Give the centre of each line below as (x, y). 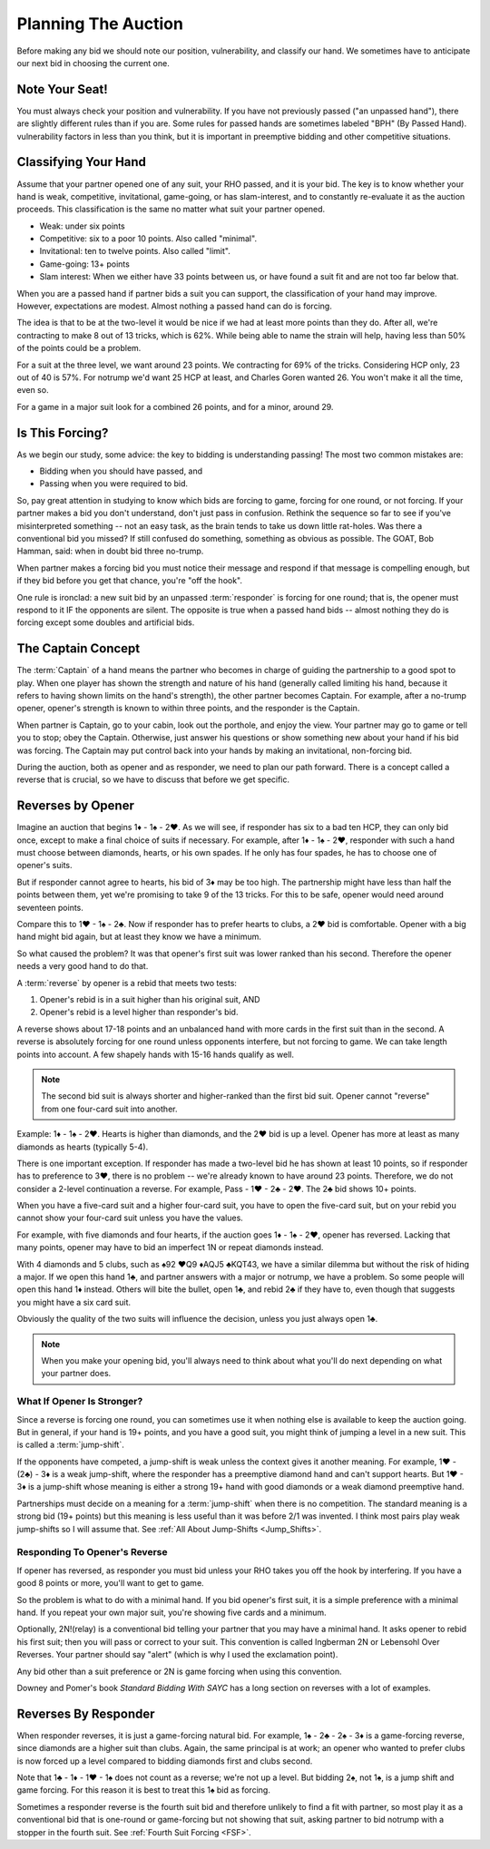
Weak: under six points (83, 226)
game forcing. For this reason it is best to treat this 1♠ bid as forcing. (144, 1790)
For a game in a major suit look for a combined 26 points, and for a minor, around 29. (175, 406)
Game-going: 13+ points (85, 264)
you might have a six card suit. (74, 1302)
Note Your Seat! (62, 89)
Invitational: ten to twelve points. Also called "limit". (135, 251)
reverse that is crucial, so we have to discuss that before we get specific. (153, 779)
